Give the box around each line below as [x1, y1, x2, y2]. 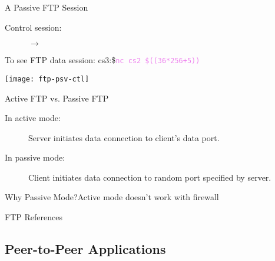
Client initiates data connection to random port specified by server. [28, 171, 271, 183]
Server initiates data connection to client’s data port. [28, 131, 220, 143]
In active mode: [5, 112, 61, 124]
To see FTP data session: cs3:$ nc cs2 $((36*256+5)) [5, 54, 200, 66]
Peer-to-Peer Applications [5, 240, 166, 258]
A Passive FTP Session [5, 1, 88, 13]
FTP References [5, 211, 62, 223]
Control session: [5, 21, 62, 33]
